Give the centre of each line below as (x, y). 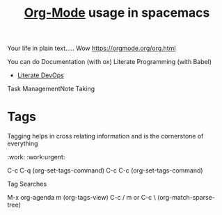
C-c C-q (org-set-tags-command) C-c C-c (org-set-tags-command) (105, 170)
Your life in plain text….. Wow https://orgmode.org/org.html (92, 48)
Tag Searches (27, 184)
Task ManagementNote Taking (51, 89)
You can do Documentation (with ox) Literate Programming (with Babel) (110, 62)
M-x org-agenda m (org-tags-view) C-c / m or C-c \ (82, 198)
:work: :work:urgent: (36, 157)
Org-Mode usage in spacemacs (117, 13)
